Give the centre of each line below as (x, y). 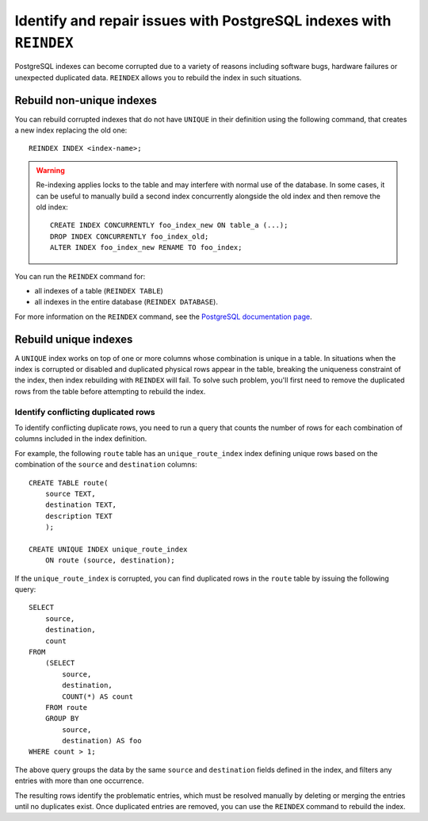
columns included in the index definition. (81, 439)
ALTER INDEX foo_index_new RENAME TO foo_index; (146, 247)
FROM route (66, 707)
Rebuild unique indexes (74, 339)
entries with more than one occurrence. (79, 781)
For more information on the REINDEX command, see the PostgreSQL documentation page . (163, 317)
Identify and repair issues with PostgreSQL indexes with (203, 21)
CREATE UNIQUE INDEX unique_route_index (108, 549)
